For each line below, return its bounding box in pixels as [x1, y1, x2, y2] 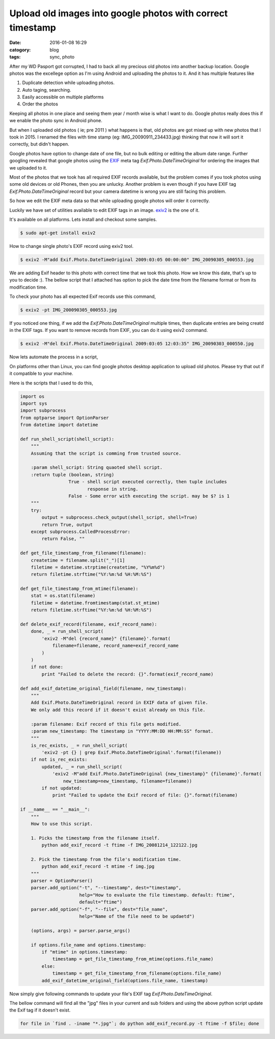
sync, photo [49, 54, 75, 60]
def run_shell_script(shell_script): [20, 436, 115, 442]
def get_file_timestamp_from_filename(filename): [20, 550, 147, 556]
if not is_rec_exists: [31, 756, 88, 763]
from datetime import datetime [20, 422, 99, 428]
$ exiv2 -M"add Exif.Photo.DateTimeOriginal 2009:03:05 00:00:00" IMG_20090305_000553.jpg [20, 257, 254, 262]
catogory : [9, 46, 31, 53]
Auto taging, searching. [22, 87, 71, 93]
